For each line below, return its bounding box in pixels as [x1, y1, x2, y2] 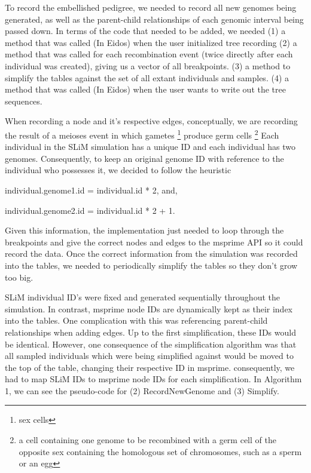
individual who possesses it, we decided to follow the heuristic [5, 164, 231, 176]
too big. [5, 271, 33, 283]
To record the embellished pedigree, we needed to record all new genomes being [5, 1, 297, 13]
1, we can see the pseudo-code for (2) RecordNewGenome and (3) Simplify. [5, 384, 279, 397]
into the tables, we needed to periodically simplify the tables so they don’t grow [5, 259, 298, 271]
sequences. [5, 94, 42, 107]
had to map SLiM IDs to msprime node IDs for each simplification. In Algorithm [5, 373, 302, 385]
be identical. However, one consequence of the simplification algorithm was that [5, 337, 297, 350]
